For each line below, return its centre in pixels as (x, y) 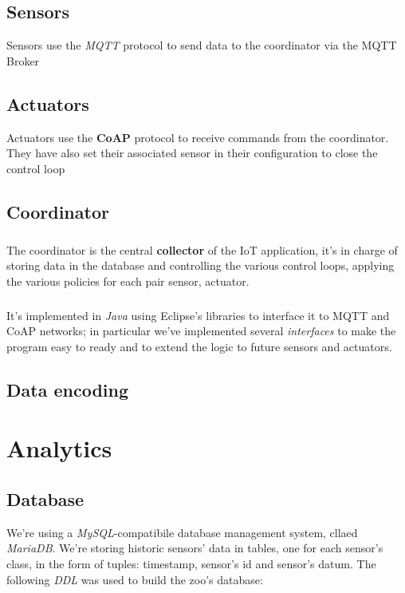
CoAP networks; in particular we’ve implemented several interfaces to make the (201, 331)
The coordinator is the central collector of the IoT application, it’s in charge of (202, 249)
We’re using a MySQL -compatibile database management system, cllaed (182, 532)
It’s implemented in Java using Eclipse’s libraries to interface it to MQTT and (198, 315)
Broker (23, 60)
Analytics (59, 448)
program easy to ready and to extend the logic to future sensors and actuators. (199, 346)
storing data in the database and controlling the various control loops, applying (201, 265)
